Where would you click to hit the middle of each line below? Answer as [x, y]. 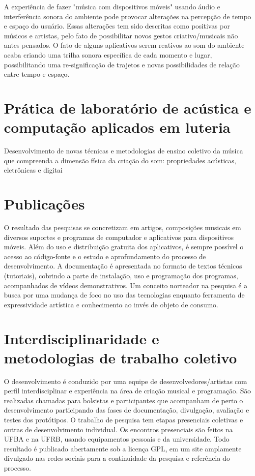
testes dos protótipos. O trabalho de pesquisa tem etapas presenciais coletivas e [124, 419]
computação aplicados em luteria [117, 127]
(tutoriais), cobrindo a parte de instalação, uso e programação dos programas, [121, 275]
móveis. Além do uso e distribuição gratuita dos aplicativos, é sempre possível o [124, 247]
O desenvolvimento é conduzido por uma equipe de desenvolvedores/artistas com [126, 381]
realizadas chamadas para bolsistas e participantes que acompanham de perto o [124, 400]
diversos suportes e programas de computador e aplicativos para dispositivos [119, 237]
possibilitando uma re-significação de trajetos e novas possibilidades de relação [122, 64]
